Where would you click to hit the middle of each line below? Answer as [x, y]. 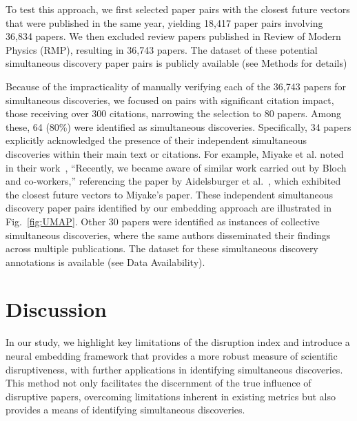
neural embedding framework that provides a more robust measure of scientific [172, 356]
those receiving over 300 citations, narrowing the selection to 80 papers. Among [173, 113]
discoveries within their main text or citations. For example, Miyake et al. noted [175, 153]
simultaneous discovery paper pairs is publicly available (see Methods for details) [176, 63]
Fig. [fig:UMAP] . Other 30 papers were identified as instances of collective [163, 221]
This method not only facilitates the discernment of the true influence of [159, 383]
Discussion [56, 309]
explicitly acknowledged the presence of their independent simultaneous [156, 140]
